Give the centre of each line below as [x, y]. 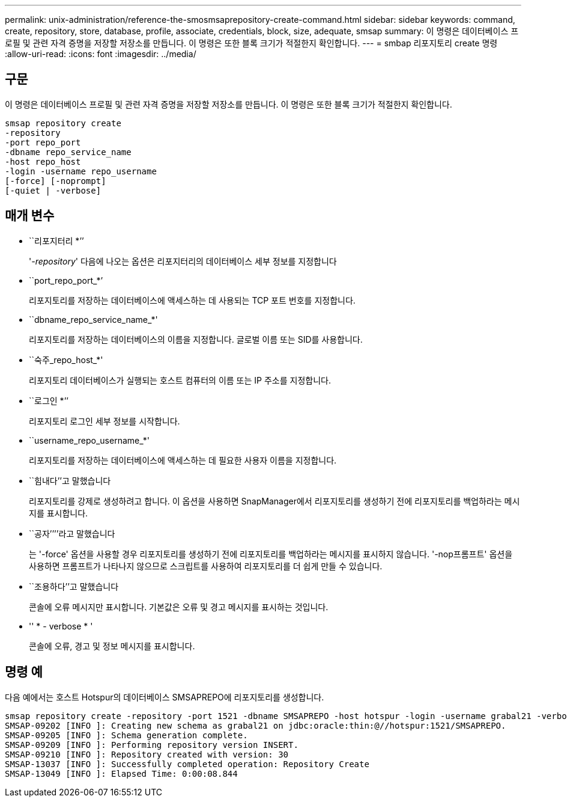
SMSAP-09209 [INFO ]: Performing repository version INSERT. [152, 745]
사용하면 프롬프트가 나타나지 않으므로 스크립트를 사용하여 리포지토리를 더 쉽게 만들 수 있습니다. [206, 566]
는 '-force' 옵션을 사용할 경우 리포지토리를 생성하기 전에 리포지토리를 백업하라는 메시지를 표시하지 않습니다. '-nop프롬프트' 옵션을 [271, 554]
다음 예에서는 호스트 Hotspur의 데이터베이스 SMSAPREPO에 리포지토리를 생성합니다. [165, 697]
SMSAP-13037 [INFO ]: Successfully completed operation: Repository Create [187, 764]
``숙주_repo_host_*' [66, 360]
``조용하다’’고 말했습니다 [74, 586]
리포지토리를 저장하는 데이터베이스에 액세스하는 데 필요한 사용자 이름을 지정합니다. [183, 460]
